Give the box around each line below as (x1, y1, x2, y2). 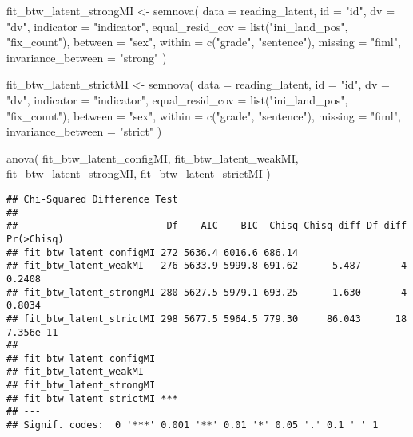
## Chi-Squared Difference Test (6, 193, 178, 205)
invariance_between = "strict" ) (6, 123, 162, 140)
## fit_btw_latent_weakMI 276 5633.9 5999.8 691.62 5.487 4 (6, 260, 407, 272)
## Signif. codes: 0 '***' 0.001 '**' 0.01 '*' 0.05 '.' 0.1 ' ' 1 (6, 419, 379, 431)
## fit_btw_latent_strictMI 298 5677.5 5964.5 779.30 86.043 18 (6, 313, 407, 325)
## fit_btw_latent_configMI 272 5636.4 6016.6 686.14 (6, 246, 299, 258)
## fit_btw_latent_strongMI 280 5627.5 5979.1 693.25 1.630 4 (6, 286, 407, 298)
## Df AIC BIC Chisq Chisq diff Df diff (6, 220, 407, 232)
